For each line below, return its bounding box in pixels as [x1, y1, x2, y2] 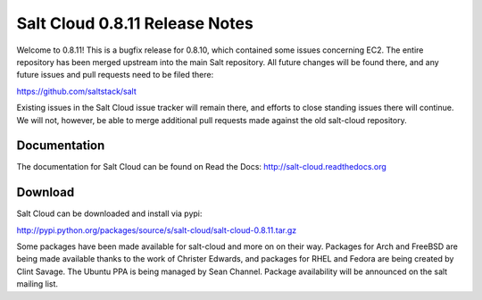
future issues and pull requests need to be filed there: [16, 70, 214, 80]
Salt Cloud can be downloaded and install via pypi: [16, 208, 203, 219]
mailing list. [16, 279, 58, 289]
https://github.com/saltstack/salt [16, 86, 137, 96]
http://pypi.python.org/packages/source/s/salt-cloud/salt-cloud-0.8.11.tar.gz [16, 224, 297, 236]
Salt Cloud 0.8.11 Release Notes [16, 13, 253, 33]
